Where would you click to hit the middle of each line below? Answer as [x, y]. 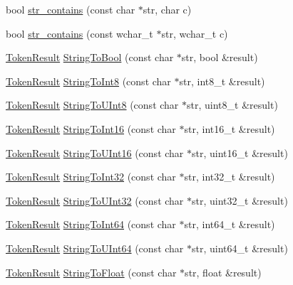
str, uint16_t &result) [240, 152]
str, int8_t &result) [222, 81]
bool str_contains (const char [71, 9]
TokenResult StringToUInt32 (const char [95, 200]
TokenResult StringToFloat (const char [91, 272]
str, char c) [167, 9]
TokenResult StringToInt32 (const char [91, 177]
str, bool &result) [220, 57]
